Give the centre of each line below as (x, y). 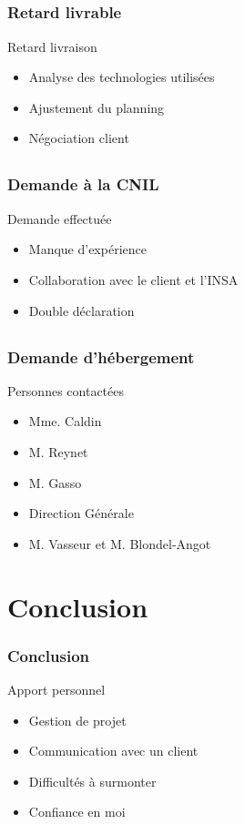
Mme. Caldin (65, 421)
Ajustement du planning (97, 107)
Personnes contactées (66, 390)
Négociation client (79, 138)
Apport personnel (56, 689)
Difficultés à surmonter (92, 781)
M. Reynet (58, 452)
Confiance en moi (77, 812)
